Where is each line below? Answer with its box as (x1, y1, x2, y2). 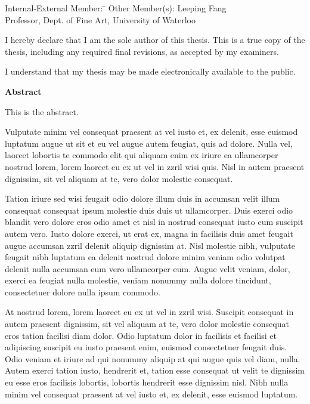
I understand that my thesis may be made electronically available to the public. (5, 65, 296, 78)
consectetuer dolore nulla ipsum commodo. (5, 285, 160, 298)
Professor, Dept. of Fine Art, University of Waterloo (5, 13, 196, 26)
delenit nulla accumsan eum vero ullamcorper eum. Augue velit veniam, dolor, (5, 262, 290, 275)
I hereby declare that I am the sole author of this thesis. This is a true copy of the (5, 33, 305, 46)
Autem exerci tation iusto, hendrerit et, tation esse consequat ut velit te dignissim (5, 364, 305, 377)
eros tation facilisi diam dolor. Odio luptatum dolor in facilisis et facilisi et (5, 329, 277, 341)
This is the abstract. (5, 105, 79, 118)
